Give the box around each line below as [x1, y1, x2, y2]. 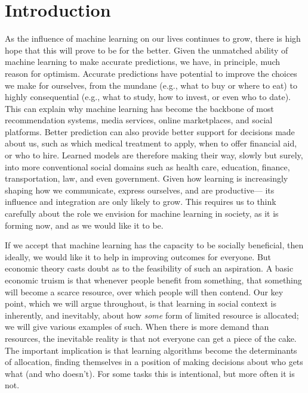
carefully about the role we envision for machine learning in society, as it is [5, 207, 279, 220]
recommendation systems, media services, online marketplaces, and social [5, 114, 273, 126]
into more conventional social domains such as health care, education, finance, [5, 160, 290, 173]
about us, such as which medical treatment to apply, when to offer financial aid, [5, 137, 297, 149]
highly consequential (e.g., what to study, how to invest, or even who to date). [5, 91, 291, 103]
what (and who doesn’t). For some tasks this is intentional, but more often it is [5, 367, 295, 379]
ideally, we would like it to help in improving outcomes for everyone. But [5, 250, 272, 263]
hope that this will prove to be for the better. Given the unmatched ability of [5, 43, 288, 56]
